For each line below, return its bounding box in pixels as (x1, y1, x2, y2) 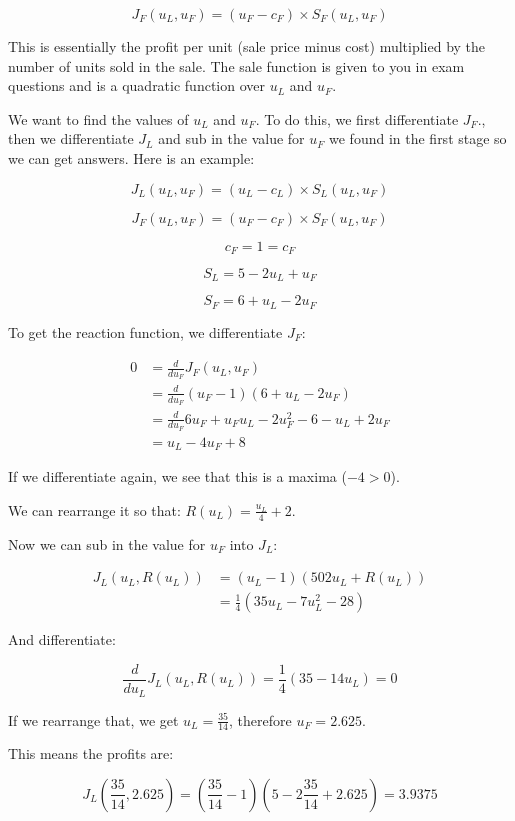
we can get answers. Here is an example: (8, 147, 255, 168)
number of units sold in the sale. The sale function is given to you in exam (8, 55, 465, 76)
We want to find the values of (8, 108, 189, 129)
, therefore (229, 709, 292, 730)
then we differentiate (8, 128, 134, 149)
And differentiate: (8, 629, 116, 650)
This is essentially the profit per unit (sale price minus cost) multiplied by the (8, 36, 486, 56)
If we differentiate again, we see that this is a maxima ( (8, 466, 347, 487)
